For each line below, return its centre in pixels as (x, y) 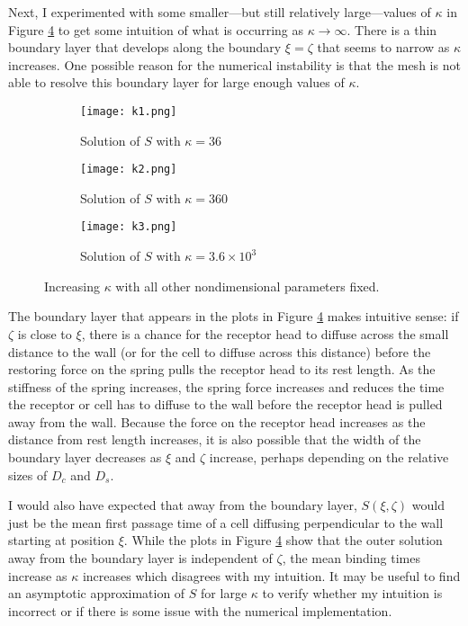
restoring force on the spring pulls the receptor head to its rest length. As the (222, 369)
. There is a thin (392, 29)
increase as (38, 575)
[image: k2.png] (129, 170)
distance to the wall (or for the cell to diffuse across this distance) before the (220, 351)
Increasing (72, 286)
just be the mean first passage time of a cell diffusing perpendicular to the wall (226, 522)
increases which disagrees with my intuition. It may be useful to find (271, 575)
